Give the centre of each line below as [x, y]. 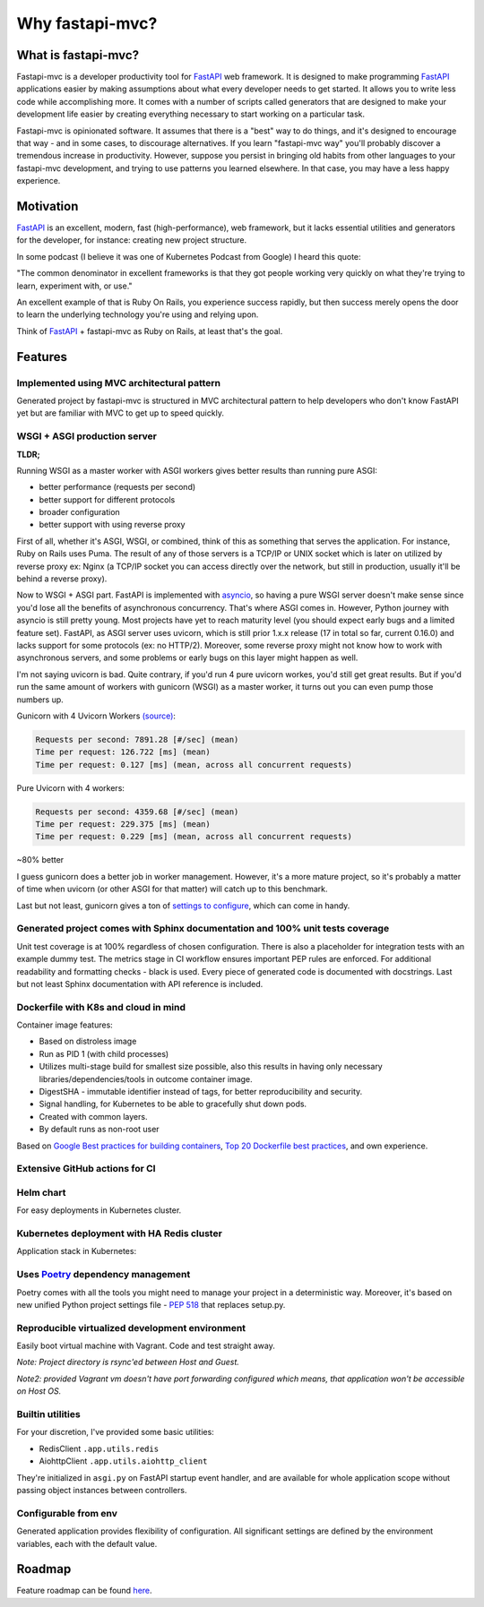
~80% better [40, 860]
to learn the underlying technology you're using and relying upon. [138, 314]
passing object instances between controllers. [102, 1490]
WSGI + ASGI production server [86, 436]
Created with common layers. [93, 1116]
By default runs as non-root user [99, 1130]
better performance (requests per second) [117, 487]
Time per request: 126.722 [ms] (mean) [123, 752]
